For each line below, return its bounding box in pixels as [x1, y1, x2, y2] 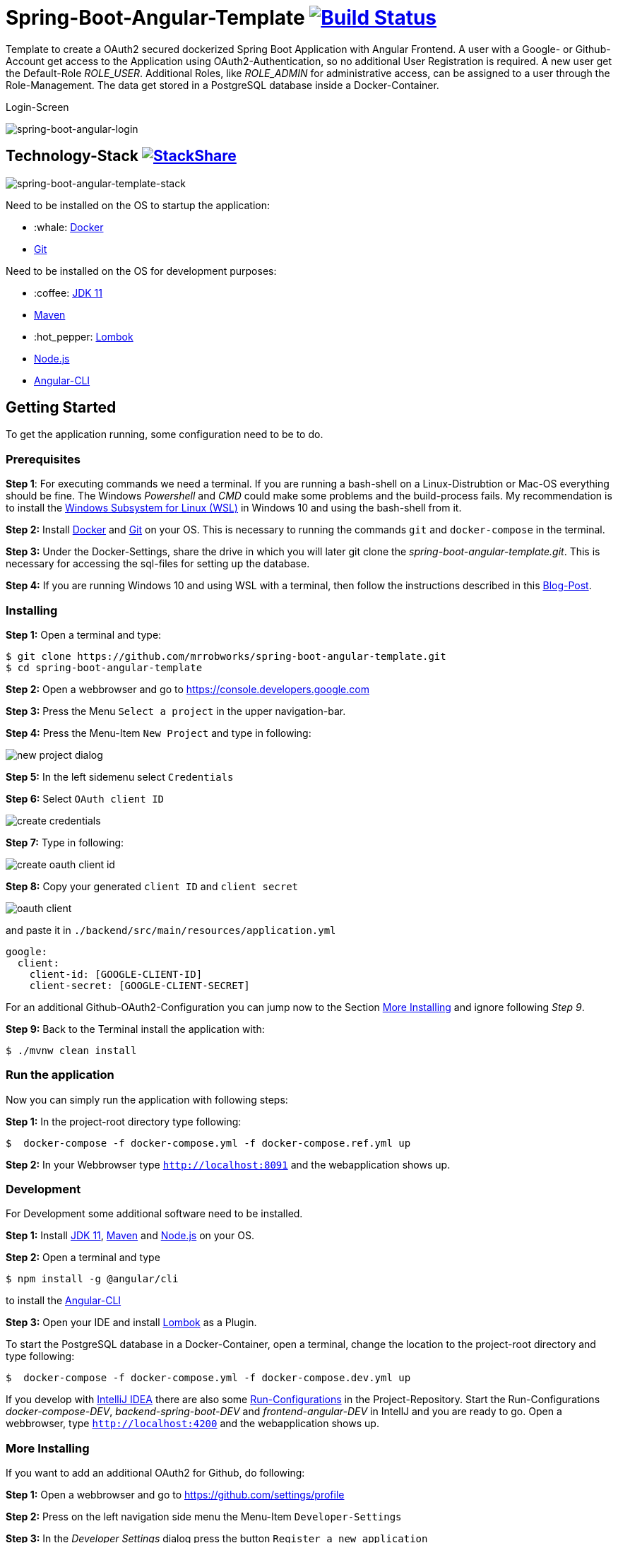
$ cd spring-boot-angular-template [6, 661, 203, 673]
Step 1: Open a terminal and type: [6, 628, 162, 641]
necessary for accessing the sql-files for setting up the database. [6, 557, 310, 570]
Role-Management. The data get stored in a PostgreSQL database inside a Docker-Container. [6, 78, 439, 91]
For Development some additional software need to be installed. [6, 1207, 303, 1220]
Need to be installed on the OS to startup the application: [6, 199, 270, 211]
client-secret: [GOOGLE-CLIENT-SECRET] [29, 979, 250, 991]
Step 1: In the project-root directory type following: [6, 1115, 242, 1128]
